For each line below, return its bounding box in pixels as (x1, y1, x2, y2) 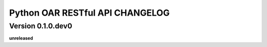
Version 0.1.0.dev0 (9, 22, 73, 30)
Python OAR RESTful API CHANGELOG (9, 7, 170, 18)
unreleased (9, 35, 33, 41)
